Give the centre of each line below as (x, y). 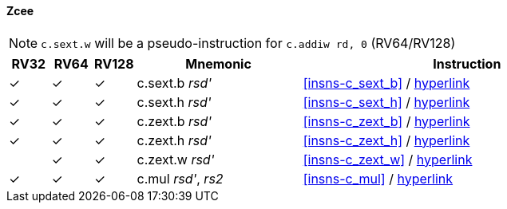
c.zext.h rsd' (174, 140)
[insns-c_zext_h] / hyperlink (386, 140)
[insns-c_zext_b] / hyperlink (386, 121)
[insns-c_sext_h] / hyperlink (386, 102)
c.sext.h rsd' (174, 102)
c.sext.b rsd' (174, 83)
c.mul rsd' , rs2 (180, 178)
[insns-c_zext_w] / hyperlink (388, 159)
